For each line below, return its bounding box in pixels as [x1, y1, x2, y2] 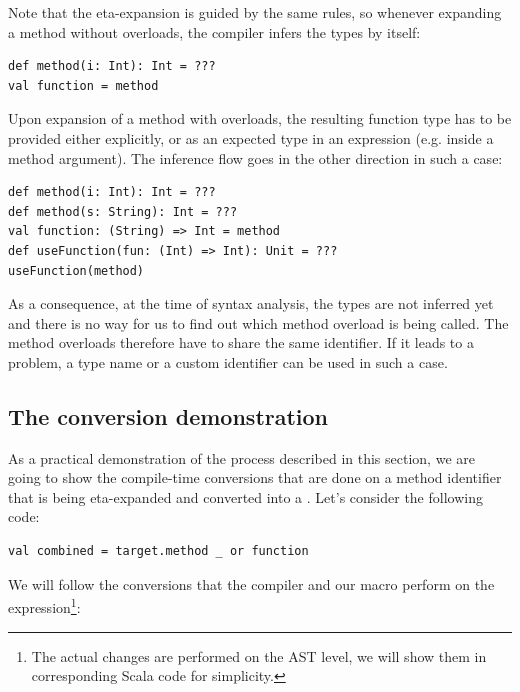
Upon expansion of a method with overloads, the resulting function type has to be [8, 108, 512, 129]
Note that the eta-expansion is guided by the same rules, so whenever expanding [8, 2, 502, 22]
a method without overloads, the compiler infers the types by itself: [8, 21, 421, 42]
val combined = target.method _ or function [8, 544, 309, 559]
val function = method [8, 78, 159, 93]
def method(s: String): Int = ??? [8, 204, 238, 219]
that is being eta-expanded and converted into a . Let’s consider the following [8, 486, 483, 507]
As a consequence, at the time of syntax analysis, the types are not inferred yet [8, 293, 494, 314]
